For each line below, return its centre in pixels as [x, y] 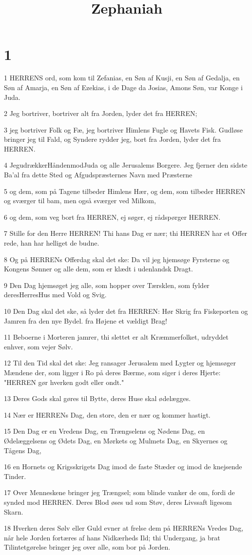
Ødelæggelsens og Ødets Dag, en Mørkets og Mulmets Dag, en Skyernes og [116, 440]
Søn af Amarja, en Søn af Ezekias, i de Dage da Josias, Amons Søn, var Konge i [123, 87]
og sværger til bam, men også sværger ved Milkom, [80, 201]
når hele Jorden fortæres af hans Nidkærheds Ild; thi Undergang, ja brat [112, 537]
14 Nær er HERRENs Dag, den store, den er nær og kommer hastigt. [107, 414]
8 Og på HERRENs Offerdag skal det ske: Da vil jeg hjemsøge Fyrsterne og [117, 259]
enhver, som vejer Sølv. [39, 346]
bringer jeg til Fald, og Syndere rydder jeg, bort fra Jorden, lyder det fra [112, 139]
